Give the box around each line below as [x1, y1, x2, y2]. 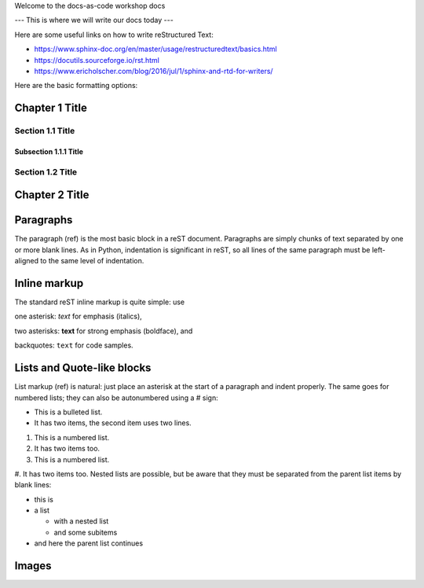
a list [34, 505, 50, 515]
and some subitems [53, 527, 118, 537]
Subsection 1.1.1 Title [14, 146, 84, 156]
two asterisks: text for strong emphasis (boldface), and [14, 326, 193, 336]
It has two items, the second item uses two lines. [34, 418, 192, 428]
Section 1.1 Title [14, 126, 75, 137]
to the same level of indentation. [40, 256, 144, 266]
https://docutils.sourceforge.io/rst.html [34, 55, 160, 64]
